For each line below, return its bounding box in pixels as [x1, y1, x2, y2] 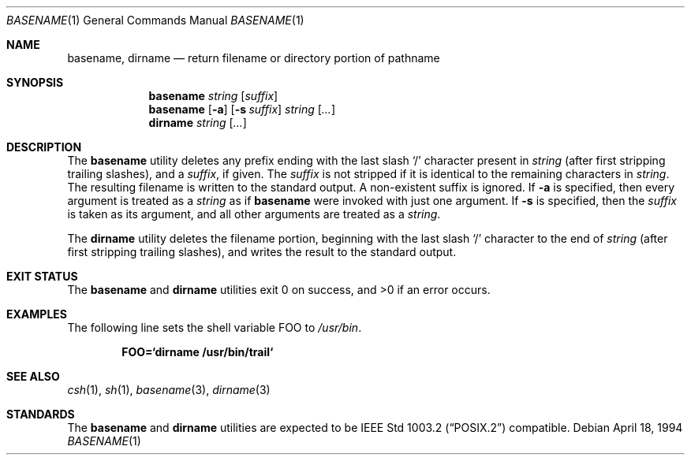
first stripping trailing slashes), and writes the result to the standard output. [67, 245, 457, 258]
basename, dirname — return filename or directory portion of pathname [67, 51, 440, 65]
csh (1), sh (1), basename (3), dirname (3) [67, 383, 271, 396]
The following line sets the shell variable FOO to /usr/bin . [67, 321, 362, 334]
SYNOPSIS [6, 76, 64, 89]
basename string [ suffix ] [148, 89, 278, 102]
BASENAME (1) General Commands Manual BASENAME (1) [6, 13, 304, 27]
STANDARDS [6, 407, 75, 421]
